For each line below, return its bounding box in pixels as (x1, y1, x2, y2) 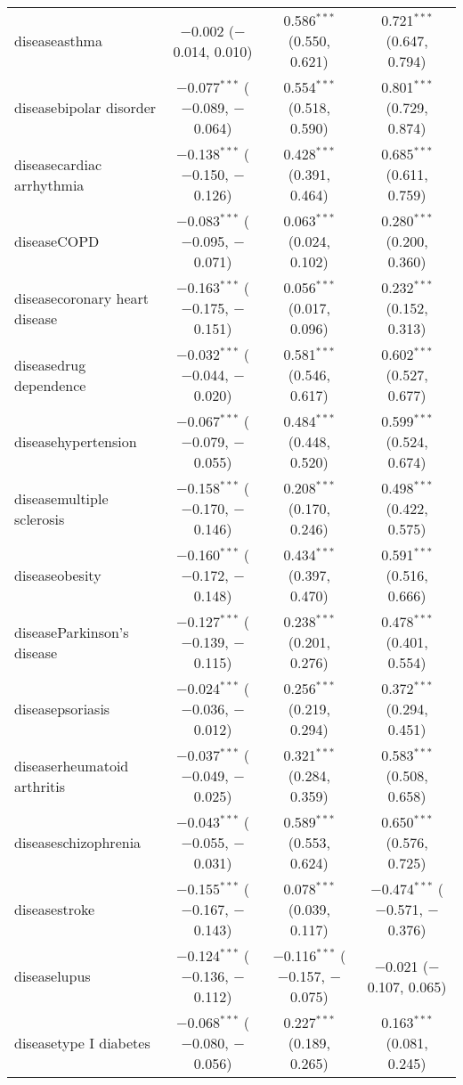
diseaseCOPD (14, 231, 100, 251)
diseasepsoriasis (14, 698, 110, 719)
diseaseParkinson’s (14, 621, 129, 642)
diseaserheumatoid (14, 755, 129, 776)
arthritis (14, 775, 66, 796)
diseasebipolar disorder (14, 97, 157, 118)
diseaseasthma (14, 30, 102, 51)
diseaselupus (14, 966, 91, 986)
